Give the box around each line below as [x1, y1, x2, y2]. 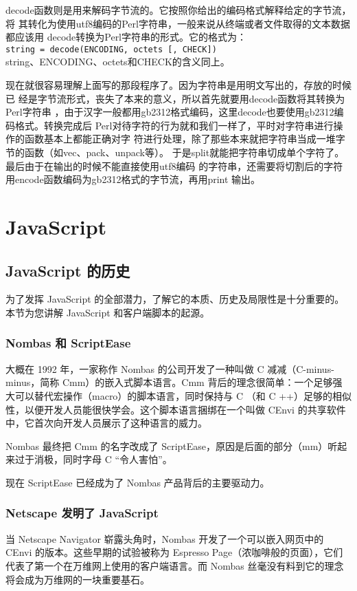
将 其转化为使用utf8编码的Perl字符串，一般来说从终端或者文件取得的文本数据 [5, 16, 350, 30]
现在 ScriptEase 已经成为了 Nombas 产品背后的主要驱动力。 [5, 475, 270, 489]
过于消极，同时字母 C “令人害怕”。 [14, 452, 172, 466]
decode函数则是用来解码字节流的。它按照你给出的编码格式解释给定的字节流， [5, 3, 352, 17]
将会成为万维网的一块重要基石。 [5, 572, 150, 586]
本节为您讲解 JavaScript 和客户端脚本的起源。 [5, 305, 210, 319]
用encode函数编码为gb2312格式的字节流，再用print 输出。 [5, 172, 261, 186]
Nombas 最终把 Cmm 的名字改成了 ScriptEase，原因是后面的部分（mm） [5, 438, 328, 453]
